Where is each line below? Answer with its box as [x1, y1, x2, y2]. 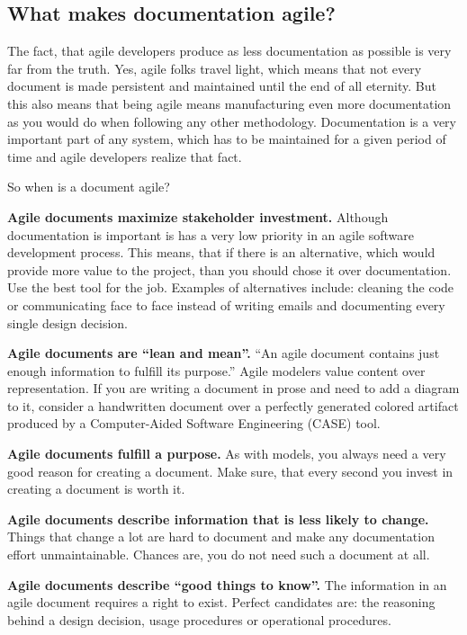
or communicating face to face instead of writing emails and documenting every [7, 295, 445, 314]
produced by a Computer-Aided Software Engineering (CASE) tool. [7, 414, 381, 433]
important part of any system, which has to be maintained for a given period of [7, 130, 446, 148]
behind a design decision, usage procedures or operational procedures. [7, 610, 391, 629]
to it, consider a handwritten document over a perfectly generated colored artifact [7, 396, 459, 415]
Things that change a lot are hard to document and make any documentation [7, 527, 435, 546]
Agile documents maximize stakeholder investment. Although [7, 207, 389, 226]
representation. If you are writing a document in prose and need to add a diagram [7, 379, 460, 398]
